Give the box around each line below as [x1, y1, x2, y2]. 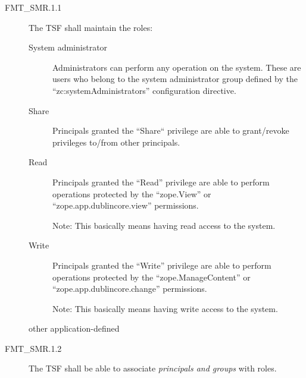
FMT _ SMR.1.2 [5, 342, 62, 354]
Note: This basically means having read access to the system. [52, 219, 276, 231]
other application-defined [29, 322, 120, 335]
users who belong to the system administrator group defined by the [52, 73, 298, 85]
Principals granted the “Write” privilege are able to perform [52, 259, 271, 271]
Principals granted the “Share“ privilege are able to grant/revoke [52, 124, 289, 137]
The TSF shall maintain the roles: [29, 21, 153, 33]
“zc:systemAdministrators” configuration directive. [52, 84, 236, 96]
